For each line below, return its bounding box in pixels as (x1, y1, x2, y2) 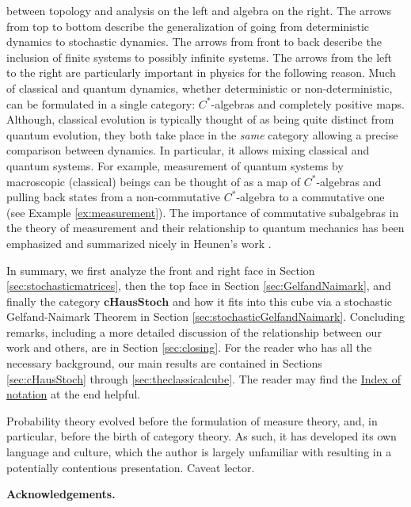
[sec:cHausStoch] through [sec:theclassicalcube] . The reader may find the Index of (6, 370, 401, 387)
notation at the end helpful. (6, 386, 141, 402)
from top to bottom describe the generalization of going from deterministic (6, 17, 370, 34)
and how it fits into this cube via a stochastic (172, 292, 393, 309)
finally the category (6, 292, 101, 309)
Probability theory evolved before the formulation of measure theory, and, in (6, 412, 378, 429)
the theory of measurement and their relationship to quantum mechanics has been (6, 219, 405, 236)
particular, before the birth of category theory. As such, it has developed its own (6, 428, 397, 444)
